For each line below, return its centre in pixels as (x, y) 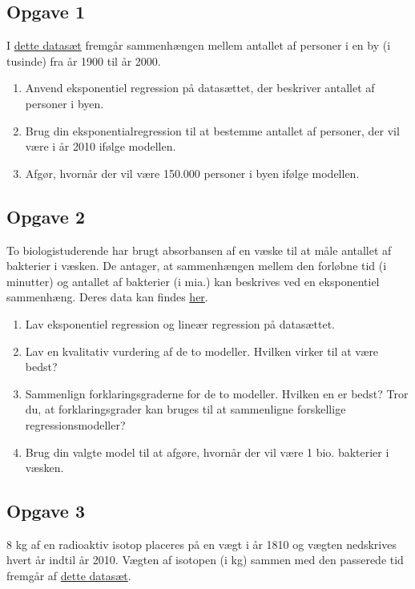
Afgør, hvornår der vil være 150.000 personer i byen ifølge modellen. (192, 173)
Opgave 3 (46, 511)
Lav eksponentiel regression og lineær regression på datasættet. (180, 323)
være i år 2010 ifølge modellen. (101, 146)
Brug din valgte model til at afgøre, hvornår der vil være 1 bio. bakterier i (207, 452)
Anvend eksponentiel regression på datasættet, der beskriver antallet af (200, 88)
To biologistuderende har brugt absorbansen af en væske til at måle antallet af (199, 250)
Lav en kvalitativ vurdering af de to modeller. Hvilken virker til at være (202, 351)
